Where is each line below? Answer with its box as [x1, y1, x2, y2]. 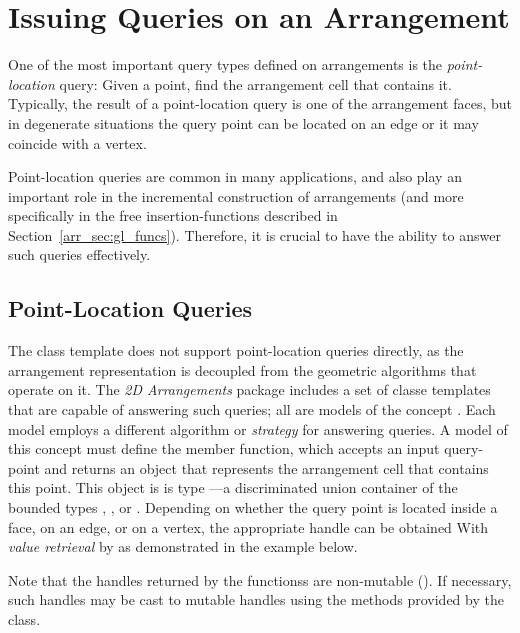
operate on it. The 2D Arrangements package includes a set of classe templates [8, 379, 491, 400]
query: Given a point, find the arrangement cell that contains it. [59, 73, 452, 94]
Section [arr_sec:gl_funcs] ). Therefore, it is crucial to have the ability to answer [8, 224, 501, 245]
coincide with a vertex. [8, 132, 147, 153]
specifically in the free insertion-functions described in [8, 205, 338, 226]
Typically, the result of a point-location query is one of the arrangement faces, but [8, 93, 513, 114]
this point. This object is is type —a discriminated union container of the [8, 477, 458, 498]
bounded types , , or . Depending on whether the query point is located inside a [8, 497, 498, 518]
